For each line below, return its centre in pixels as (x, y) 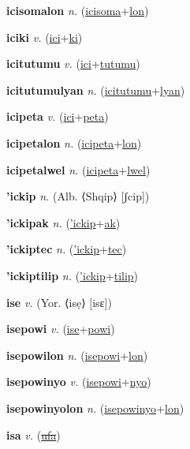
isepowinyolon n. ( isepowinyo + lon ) (95, 408)
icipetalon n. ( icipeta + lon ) (74, 142)
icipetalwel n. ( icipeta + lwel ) (78, 169)
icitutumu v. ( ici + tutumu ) (73, 64)
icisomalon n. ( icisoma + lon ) (78, 10)
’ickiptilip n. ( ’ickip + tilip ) (73, 275)
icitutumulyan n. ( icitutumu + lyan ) (96, 90)
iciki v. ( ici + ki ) (45, 37)
